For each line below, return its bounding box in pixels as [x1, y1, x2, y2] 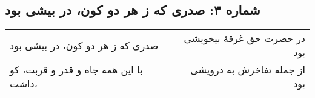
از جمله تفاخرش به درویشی [190, 63, 305, 77]
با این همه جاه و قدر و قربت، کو [10, 63, 143, 77]
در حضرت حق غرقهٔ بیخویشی [184, 31, 305, 46]
